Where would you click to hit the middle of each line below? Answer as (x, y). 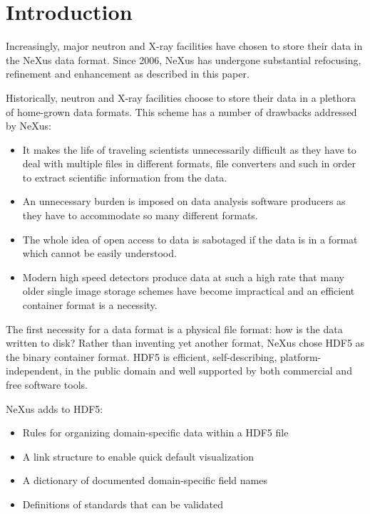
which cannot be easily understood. (99, 253)
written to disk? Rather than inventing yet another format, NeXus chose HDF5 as (185, 343)
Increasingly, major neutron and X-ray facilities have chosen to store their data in (184, 46)
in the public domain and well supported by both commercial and (209, 371)
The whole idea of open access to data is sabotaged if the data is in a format (190, 239)
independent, (34, 371)
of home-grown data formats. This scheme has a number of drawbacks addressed (181, 111)
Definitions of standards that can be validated (123, 504)
